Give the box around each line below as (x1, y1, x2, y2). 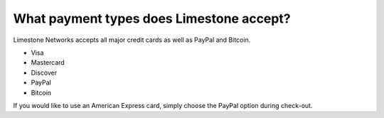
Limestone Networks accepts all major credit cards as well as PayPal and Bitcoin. (13, 36, 251, 44)
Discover (31, 68, 58, 77)
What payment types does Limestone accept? (13, 11, 291, 26)
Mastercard (31, 58, 65, 67)
